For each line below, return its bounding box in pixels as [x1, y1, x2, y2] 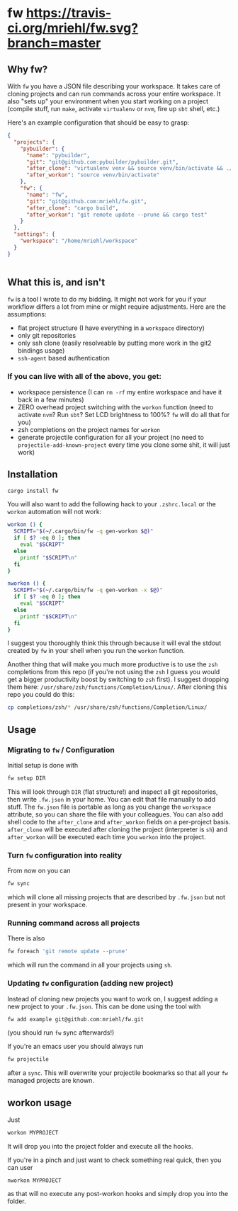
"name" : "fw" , [25, 191, 69, 198]
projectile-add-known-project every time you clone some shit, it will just [17, 440, 230, 449]
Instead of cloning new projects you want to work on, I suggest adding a [7, 994, 218, 1003]
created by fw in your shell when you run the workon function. [7, 647, 186, 655]
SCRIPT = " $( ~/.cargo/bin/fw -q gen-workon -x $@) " [13, 586, 163, 594]
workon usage [7, 1096, 72, 1109]
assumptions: [7, 310, 47, 319]
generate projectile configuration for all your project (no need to [17, 433, 204, 441]
